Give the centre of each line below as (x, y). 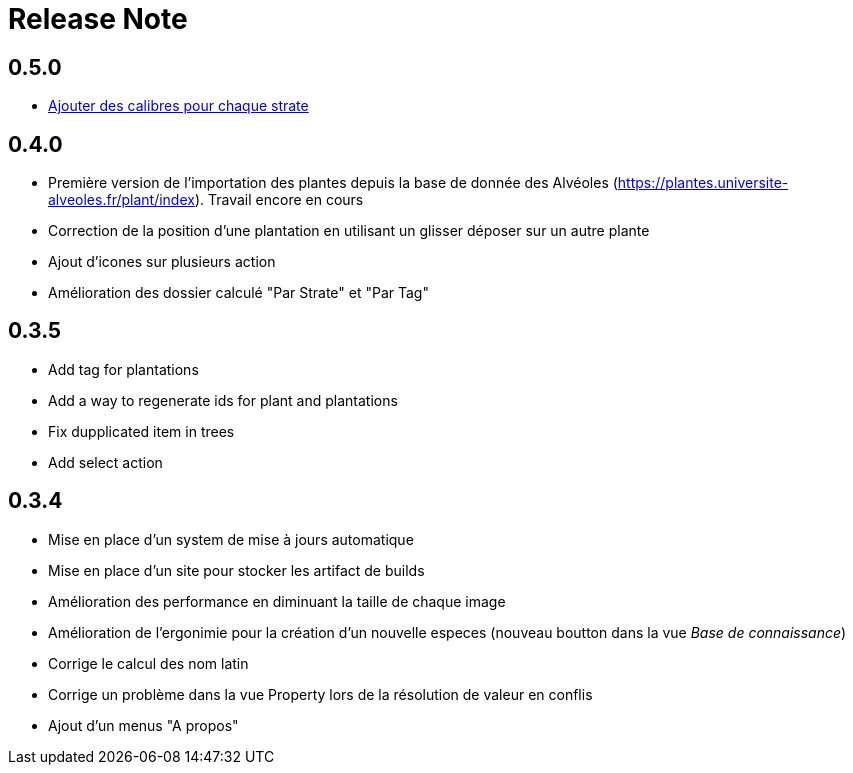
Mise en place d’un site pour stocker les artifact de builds (236, 570)
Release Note (98, 19)
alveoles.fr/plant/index (121, 200)
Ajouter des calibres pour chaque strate (178, 106)
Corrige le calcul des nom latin (148, 663)
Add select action (105, 462)
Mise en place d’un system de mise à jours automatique (231, 539)
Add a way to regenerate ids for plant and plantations (223, 400)
